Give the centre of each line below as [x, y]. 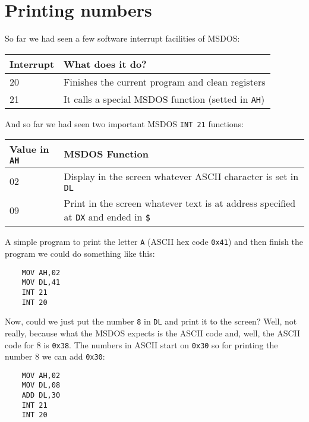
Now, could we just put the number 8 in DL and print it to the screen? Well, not [151, 321]
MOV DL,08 [41, 385]
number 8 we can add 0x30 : [55, 356]
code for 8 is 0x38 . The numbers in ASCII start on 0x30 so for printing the [141, 344]
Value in [29, 149]
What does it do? [105, 64]
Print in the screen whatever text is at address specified [180, 203]
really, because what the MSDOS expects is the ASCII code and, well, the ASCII [153, 333]
